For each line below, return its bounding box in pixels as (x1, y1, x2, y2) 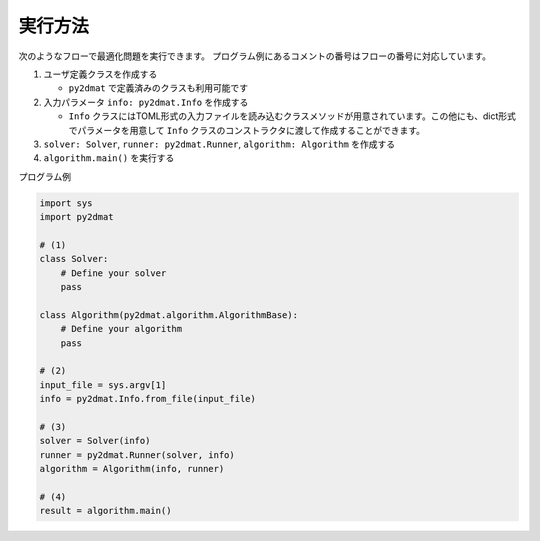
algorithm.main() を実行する (43, 152, 175, 164)
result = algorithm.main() (39, 505, 172, 517)
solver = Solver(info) (39, 435, 151, 447)
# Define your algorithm (60, 323, 183, 335)
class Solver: (39, 253, 109, 265)
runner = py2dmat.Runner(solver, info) (39, 449, 235, 460)
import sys (39, 197, 93, 209)
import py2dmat (39, 211, 114, 223)
